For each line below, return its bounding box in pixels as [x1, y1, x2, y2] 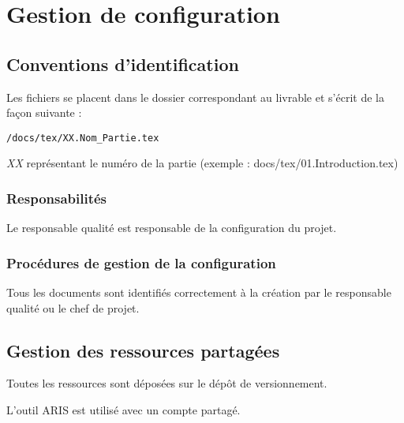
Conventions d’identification [6, 51, 239, 76]
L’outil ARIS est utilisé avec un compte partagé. [6, 402, 241, 418]
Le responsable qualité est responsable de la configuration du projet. [6, 219, 337, 236]
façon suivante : [6, 104, 82, 121]
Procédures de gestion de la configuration [6, 253, 276, 272]
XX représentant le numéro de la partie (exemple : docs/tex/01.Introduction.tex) [6, 155, 398, 171]
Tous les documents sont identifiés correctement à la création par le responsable [6, 284, 391, 301]
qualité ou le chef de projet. [6, 299, 140, 316]
